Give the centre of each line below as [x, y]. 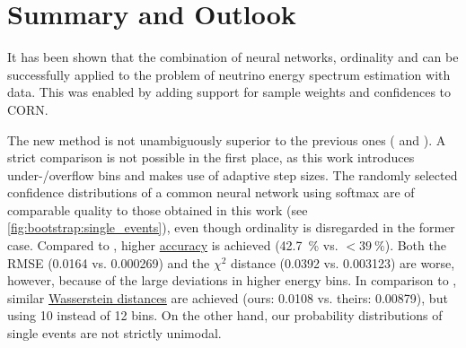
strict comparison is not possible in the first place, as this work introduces [211, 157]
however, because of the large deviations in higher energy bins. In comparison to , [232, 280]
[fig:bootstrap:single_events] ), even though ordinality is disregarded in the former [231, 227]
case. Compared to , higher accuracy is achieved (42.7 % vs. [173, 245]
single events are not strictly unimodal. [114, 333]
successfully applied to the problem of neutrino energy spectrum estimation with [229, 74]
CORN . [28, 109]
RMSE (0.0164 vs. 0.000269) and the [109, 262]
